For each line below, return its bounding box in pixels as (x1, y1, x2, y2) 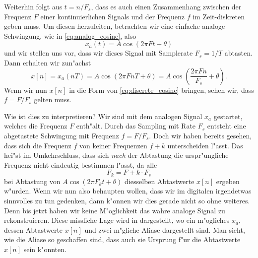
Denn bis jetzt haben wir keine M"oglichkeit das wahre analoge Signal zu (4, 205, 225, 215)
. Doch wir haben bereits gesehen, (149, 130, 252, 140)
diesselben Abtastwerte (125, 176, 194, 186)
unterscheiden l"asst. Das (167, 140, 243, 150)
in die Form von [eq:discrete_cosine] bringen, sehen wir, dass (69, 84, 254, 95)
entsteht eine (207, 121, 246, 131)
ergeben (216, 176, 240, 186)
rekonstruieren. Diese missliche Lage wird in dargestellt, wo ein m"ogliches (4, 215, 230, 225)
